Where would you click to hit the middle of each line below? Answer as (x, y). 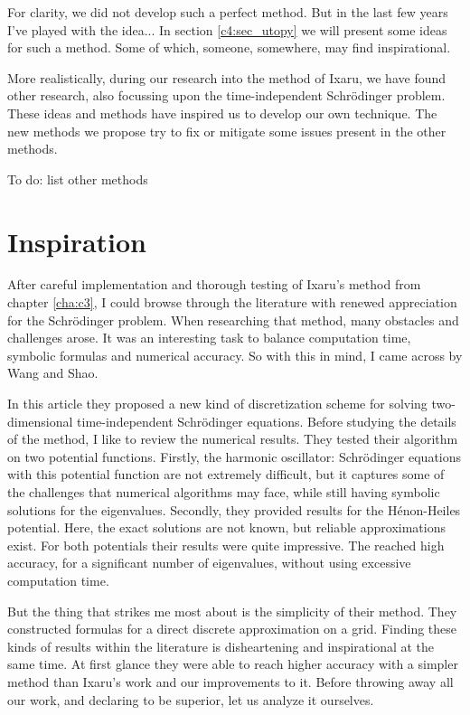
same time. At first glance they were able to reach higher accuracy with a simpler (233, 664)
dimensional (40, 421)
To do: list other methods (78, 179)
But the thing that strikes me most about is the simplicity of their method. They (232, 611)
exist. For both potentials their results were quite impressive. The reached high (226, 545)
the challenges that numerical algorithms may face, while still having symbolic (224, 492)
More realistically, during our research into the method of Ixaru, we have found (227, 77)
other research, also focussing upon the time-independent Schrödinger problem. (226, 95)
